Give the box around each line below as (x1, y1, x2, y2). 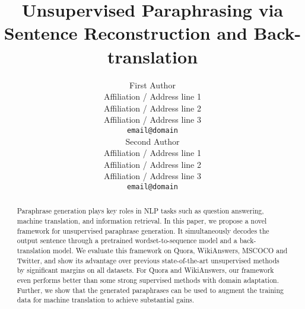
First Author (129, 78, 176, 91)
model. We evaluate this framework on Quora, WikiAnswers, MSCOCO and (53, 245, 288, 255)
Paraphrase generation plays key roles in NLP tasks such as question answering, (17, 206, 264, 216)
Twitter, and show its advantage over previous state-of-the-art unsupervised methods (17, 255, 279, 265)
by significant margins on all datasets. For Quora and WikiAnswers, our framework (17, 265, 274, 275)
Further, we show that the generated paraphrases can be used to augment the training (17, 285, 284, 295)
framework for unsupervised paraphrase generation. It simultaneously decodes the (17, 225, 269, 235)
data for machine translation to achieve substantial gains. (17, 295, 195, 305)
